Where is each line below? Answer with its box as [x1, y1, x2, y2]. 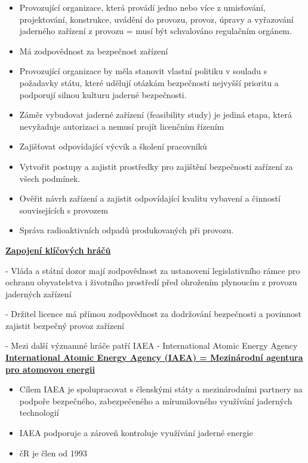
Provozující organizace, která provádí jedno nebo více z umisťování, [19, 1, 266, 13]
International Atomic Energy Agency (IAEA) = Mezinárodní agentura [5, 351, 303, 364]
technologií [19, 406, 59, 419]
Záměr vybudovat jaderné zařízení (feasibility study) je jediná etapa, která [19, 108, 292, 121]
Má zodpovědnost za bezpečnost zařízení [19, 44, 168, 57]
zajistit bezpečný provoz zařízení [5, 319, 124, 331]
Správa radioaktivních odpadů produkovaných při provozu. [19, 224, 234, 236]
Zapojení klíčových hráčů [5, 243, 111, 256]
